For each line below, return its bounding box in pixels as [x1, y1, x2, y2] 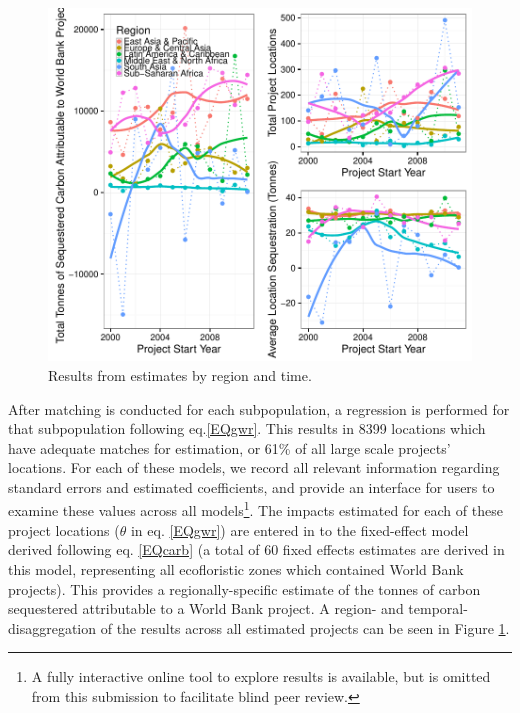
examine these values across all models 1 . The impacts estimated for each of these [8, 497, 503, 521]
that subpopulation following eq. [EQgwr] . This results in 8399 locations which [8, 418, 486, 439]
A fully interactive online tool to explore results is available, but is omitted [31, 666, 491, 687]
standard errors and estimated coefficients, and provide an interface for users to [8, 476, 495, 497]
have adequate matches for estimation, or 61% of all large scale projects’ [8, 437, 451, 458]
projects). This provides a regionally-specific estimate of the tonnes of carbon [8, 578, 481, 599]
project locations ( [8, 519, 120, 540]
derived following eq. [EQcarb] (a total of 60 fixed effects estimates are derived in [8, 539, 505, 560]
